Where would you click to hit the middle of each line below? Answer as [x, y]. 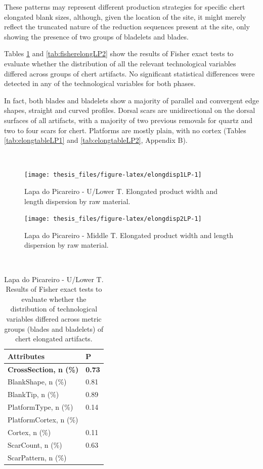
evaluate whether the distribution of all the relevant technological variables [120, 63]
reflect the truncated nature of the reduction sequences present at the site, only [127, 27]
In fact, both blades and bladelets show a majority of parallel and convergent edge [131, 100]
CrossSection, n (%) [43, 369]
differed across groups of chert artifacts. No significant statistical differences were [129, 73]
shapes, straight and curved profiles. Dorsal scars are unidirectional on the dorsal [130, 110]
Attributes [26, 356]
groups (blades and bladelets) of [54, 328]
